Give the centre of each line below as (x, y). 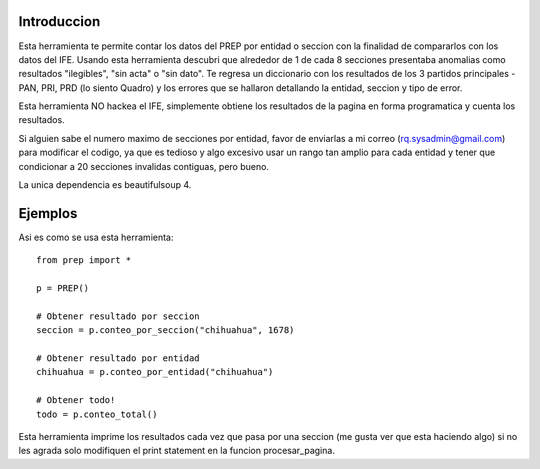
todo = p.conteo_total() (97, 414)
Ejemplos (48, 213)
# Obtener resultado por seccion (118, 316)
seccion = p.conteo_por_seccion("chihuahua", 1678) (165, 330)
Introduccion (59, 21)
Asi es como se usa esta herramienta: (96, 237)
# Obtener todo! (76, 400)
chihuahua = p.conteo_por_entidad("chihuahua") (155, 372)
